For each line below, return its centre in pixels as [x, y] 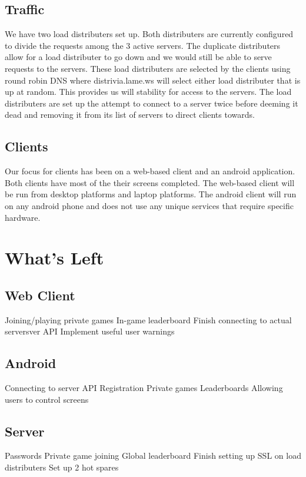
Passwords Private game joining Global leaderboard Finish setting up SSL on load [153, 456]
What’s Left [54, 258]
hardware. [23, 217]
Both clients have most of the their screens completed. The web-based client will [150, 182]
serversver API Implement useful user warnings [90, 331]
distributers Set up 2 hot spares [62, 467]
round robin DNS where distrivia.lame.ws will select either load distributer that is [153, 80]
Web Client [40, 295]
